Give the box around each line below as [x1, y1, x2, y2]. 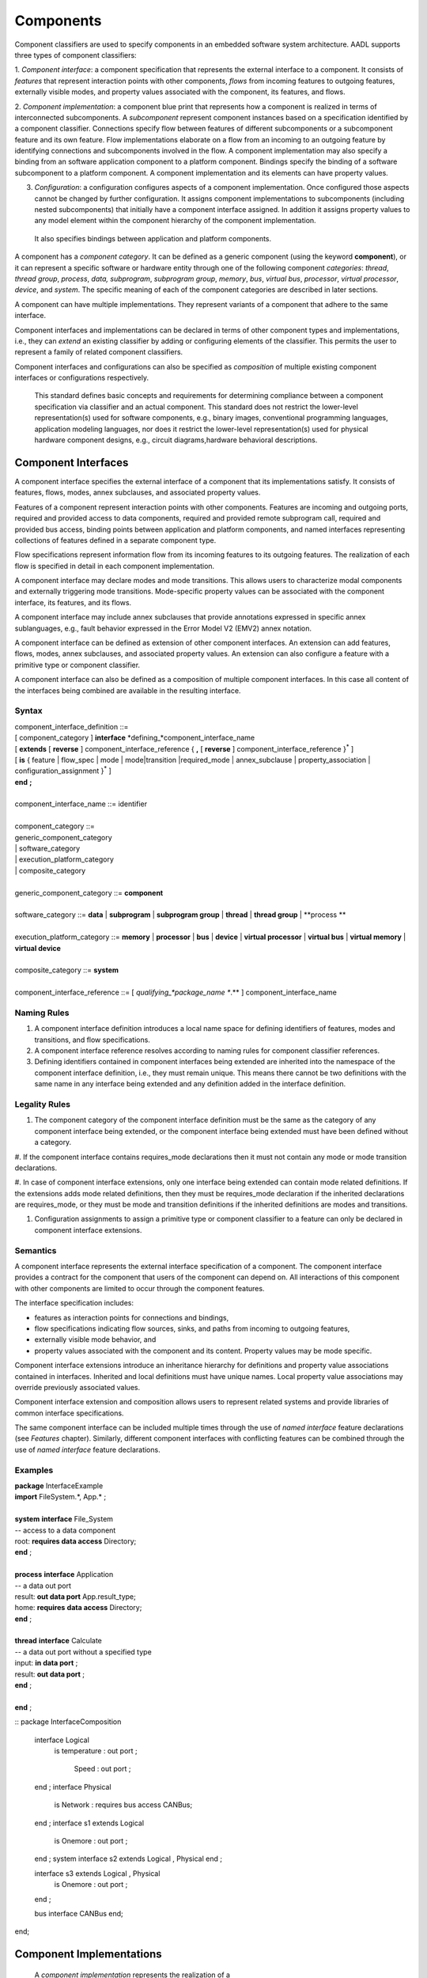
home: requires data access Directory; [14, 1603, 142, 1612]
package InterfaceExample [14, 1481, 104, 1491]
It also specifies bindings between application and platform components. [34, 233, 272, 243]
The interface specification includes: [14, 1298, 134, 1308]
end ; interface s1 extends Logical [34, 1818, 145, 1828]
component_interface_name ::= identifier [14, 799, 148, 809]
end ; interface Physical [34, 1782, 111, 1791]
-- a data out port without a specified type [14, 1646, 152, 1657]
